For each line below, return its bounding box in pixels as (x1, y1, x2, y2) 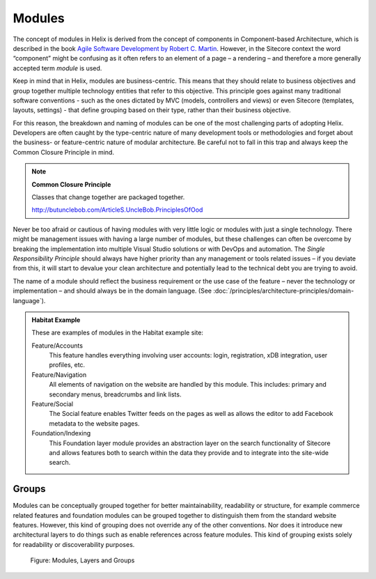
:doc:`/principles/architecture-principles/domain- (213, 286, 354, 295)
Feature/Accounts (31, 341, 84, 350)
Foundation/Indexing (31, 429, 91, 438)
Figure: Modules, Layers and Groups (30, 556, 135, 564)
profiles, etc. (49, 361, 86, 369)
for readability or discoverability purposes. (13, 540, 135, 548)
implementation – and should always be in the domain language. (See (13, 286, 212, 295)
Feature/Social (31, 400, 73, 408)
